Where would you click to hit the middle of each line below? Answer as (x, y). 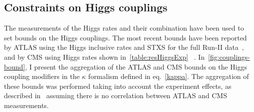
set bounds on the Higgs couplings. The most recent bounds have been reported (126, 37)
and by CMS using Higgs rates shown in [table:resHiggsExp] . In (104, 56)
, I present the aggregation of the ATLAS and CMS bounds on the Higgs (136, 66)
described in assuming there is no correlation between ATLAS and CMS (116, 95)
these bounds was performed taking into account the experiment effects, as (118, 86)
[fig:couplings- (229, 56)
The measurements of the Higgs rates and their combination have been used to (124, 28)
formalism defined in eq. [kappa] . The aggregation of (169, 76)
